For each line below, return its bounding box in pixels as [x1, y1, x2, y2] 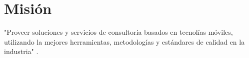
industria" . [4, 46, 38, 57]
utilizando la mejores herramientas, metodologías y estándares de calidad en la [4, 36, 245, 47]
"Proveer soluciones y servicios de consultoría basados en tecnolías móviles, [4, 27, 233, 37]
